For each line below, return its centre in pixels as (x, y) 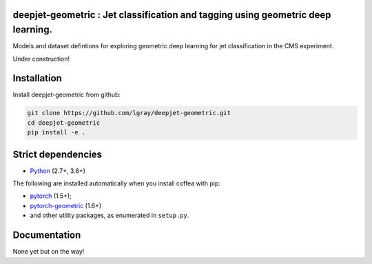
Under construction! (41, 59)
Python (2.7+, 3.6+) (58, 171)
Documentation (47, 235)
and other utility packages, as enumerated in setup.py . (110, 215)
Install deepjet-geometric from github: (66, 95)
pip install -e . (56, 132)
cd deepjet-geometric (64, 123)
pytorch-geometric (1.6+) (66, 205)
